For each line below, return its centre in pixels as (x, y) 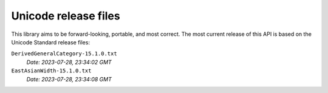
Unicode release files (66, 16)
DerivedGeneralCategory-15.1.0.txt (64, 54)
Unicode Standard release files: (51, 42)
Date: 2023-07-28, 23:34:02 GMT (69, 62)
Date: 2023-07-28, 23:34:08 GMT (69, 79)
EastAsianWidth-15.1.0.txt (51, 71)
